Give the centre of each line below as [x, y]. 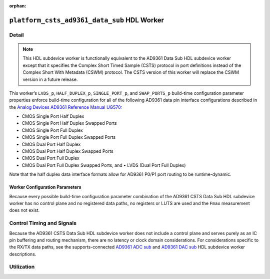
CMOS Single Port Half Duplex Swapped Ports [69, 123]
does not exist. [24, 210]
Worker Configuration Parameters [45, 187]
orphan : [18, 6]
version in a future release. [50, 79]
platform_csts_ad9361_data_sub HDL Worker [87, 20]
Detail [16, 35]
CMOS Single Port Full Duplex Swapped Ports [69, 137]
